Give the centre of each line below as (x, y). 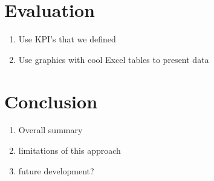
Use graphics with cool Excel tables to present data (114, 59)
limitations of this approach (70, 150)
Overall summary (50, 130)
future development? (56, 170)
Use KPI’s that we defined (67, 39)
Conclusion (51, 101)
